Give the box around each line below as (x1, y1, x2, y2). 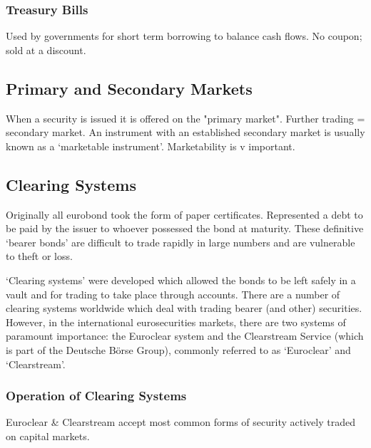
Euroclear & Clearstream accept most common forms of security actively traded (6, 415, 355, 429)
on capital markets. (6, 428, 90, 443)
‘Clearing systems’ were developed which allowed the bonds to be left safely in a (6, 272, 356, 287)
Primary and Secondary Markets (6, 77, 253, 99)
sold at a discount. (6, 42, 86, 57)
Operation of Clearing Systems (6, 387, 187, 405)
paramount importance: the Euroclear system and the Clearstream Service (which (6, 328, 364, 343)
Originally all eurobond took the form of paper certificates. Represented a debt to (6, 207, 363, 222)
